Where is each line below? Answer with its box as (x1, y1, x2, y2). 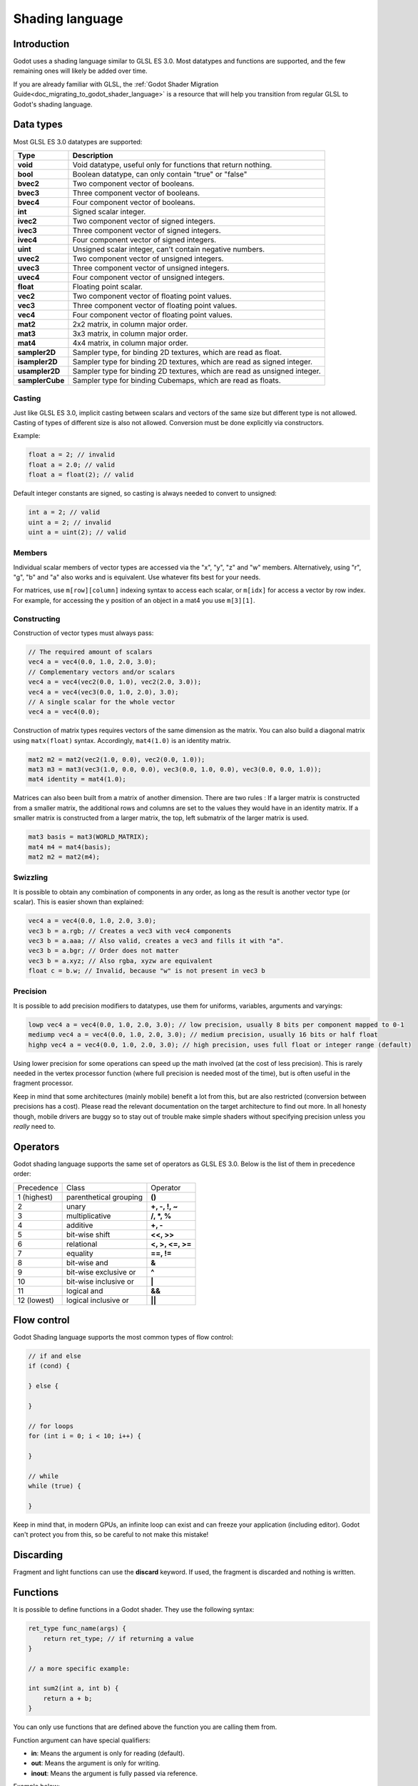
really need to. (13, 1122, 56, 1130)
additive (66, 1220, 93, 1230)
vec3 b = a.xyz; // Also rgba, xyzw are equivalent (28, 957, 213, 964)
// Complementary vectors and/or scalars (28, 668, 175, 676)
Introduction (13, 38, 70, 50)
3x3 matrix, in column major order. (72, 329, 188, 339)
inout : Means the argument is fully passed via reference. (31, 1769, 198, 1777)
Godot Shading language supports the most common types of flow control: (13, 1333, 234, 1342)
